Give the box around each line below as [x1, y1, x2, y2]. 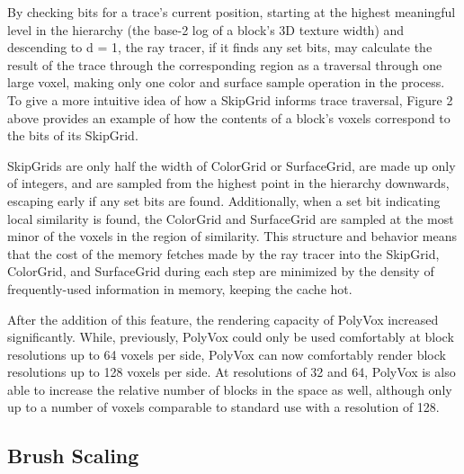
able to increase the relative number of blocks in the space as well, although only [7, 380, 452, 398]
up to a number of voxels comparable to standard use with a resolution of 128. [7, 398, 440, 416]
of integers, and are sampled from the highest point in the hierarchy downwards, [7, 174, 450, 192]
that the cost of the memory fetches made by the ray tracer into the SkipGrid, [7, 244, 440, 263]
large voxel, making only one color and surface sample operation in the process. [7, 73, 445, 92]
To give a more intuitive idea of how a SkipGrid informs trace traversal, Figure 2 [7, 90, 453, 109]
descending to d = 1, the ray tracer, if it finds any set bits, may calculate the [7, 38, 433, 57]
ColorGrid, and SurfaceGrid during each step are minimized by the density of [7, 262, 434, 281]
